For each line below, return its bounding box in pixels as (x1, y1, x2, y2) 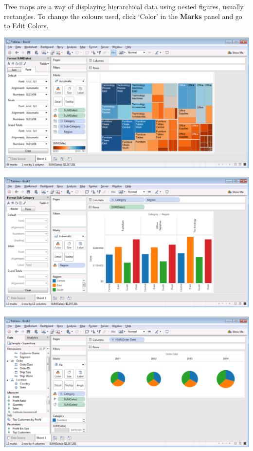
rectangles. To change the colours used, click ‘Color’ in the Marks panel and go (4, 11, 242, 21)
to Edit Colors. (4, 20, 49, 31)
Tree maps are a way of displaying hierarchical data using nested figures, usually (4, 1, 244, 11)
